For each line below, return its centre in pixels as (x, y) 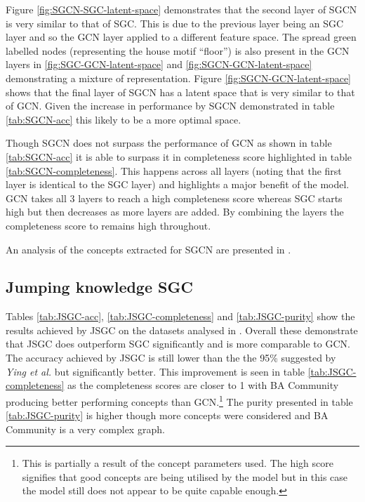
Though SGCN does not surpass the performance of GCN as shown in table (169, 143)
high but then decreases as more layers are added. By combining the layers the (175, 212)
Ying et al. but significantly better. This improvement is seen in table (155, 371)
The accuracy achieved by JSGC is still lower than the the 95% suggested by (171, 358)
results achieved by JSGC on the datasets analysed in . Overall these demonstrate (182, 330)
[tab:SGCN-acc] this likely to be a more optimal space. (124, 119)
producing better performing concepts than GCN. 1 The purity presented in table (179, 400)
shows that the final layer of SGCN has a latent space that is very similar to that (180, 92)
